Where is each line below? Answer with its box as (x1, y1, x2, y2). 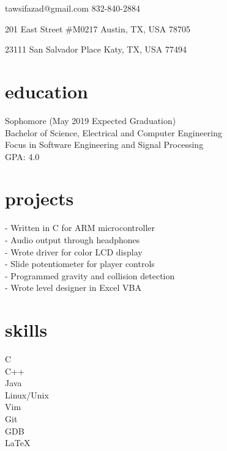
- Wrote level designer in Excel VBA (5, 281, 141, 294)
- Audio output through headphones (5, 233, 140, 246)
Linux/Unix (5, 388, 49, 401)
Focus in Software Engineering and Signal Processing (5, 138, 204, 151)
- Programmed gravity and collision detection (5, 269, 175, 282)
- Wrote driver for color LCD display (5, 245, 143, 258)
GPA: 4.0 (5, 150, 40, 163)
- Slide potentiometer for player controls (5, 257, 155, 270)
